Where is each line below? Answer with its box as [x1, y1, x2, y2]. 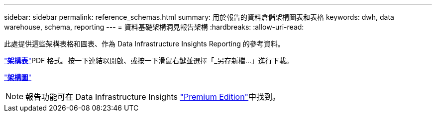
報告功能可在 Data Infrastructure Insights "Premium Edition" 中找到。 [25, 92, 281, 102]
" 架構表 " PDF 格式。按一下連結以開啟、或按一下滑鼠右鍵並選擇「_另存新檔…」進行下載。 [4, 56, 293, 65]
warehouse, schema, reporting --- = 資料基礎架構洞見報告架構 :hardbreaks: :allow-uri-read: [4, 23, 304, 31]
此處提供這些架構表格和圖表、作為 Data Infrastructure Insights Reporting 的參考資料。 [4, 39, 285, 48]
